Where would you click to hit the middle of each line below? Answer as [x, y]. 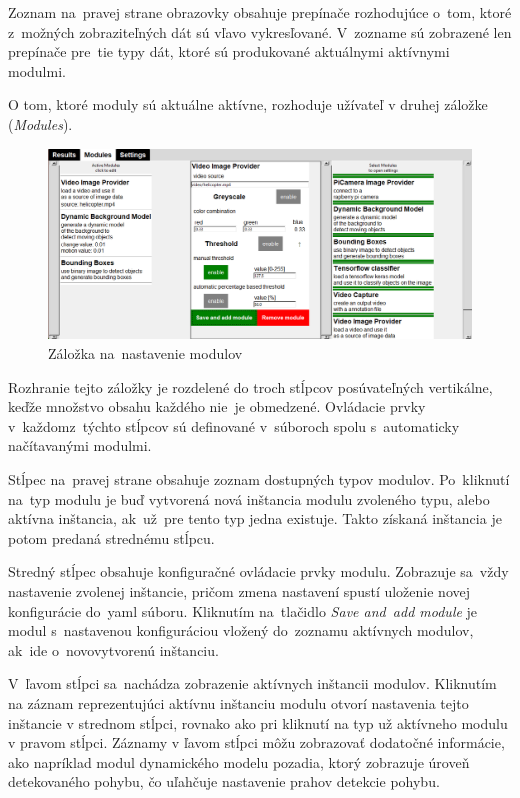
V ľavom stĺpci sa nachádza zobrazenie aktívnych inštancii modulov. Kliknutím [252, 683]
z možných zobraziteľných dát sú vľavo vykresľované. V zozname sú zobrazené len [260, 31]
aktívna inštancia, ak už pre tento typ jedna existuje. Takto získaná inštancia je [255, 518]
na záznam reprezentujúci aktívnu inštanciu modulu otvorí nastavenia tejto [238, 702]
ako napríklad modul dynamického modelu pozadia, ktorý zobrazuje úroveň [239, 761]
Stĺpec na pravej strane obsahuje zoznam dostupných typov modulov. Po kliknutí [259, 479]
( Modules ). [40, 123]
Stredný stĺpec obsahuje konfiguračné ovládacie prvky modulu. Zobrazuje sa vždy [258, 571]
